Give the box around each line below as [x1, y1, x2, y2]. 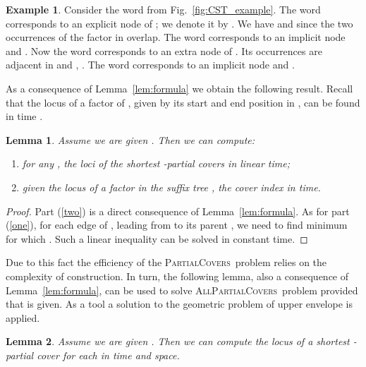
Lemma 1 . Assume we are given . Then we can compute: [6, 132, 255, 147]
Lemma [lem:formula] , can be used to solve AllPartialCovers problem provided [6, 282, 358, 297]
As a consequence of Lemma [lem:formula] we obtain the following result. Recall [6, 80, 353, 95]
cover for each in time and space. [37, 347, 180, 362]
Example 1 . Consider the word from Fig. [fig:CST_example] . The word [6, 2, 321, 16]
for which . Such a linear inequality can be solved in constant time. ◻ [6, 231, 308, 246]
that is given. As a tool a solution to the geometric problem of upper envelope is [6, 296, 353, 311]
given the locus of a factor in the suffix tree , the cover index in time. [22, 179, 321, 194]
